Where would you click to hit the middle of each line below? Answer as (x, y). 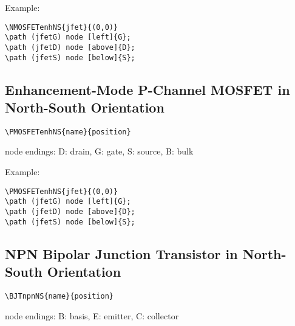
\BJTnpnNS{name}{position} (59, 296)
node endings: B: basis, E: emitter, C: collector (92, 315)
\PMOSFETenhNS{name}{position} (68, 132)
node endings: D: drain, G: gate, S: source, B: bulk (99, 151)
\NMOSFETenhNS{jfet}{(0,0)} (62, 27)
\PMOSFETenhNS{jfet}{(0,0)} (62, 191)
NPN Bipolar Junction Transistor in (121, 253)
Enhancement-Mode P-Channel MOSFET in (147, 89)
